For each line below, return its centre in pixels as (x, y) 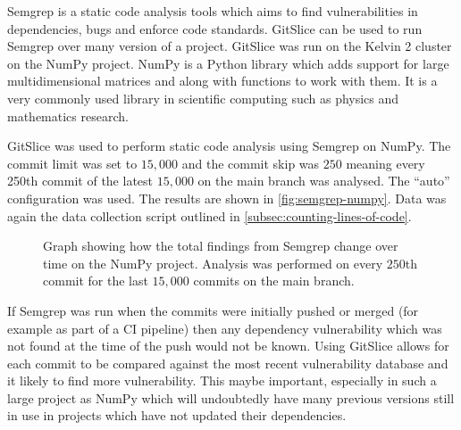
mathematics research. (68, 116)
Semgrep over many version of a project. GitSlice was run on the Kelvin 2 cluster (230, 46)
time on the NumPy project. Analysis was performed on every (213, 263)
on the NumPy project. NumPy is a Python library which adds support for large (228, 63)
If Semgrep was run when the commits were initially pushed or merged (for (213, 310)
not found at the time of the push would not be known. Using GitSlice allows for (228, 346)
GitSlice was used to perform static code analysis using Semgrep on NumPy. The (229, 146)
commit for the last (96, 281)
